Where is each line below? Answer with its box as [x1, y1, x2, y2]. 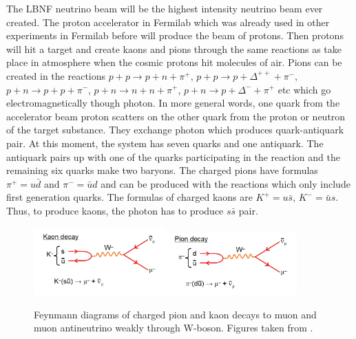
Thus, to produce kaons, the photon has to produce [6, 203, 224, 217]
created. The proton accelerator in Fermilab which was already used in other [6, 14, 330, 29]
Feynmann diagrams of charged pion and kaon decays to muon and [34, 307, 317, 321]
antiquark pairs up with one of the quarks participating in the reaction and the [6, 149, 340, 164]
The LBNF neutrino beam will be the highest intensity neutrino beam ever [6, 1, 323, 15]
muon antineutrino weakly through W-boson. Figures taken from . [34, 320, 313, 335]
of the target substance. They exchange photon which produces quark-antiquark [6, 122, 344, 137]
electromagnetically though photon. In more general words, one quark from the [6, 96, 340, 110]
